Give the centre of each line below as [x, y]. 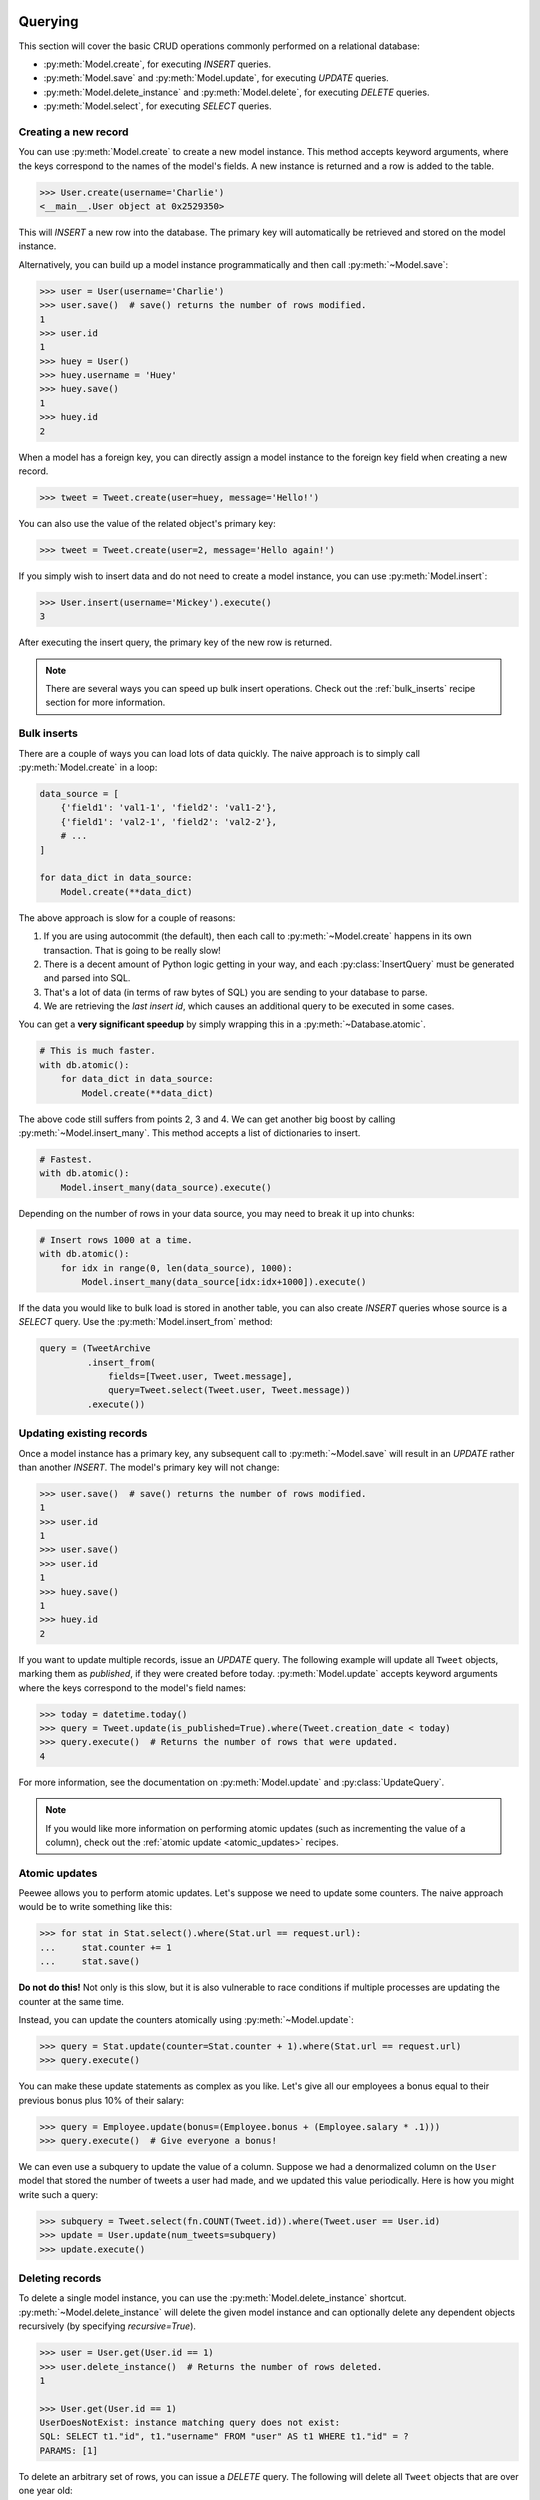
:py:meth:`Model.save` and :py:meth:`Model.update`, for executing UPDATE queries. [216, 78]
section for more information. [105, 702]
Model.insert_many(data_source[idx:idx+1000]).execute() [224, 1281]
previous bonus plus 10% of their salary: [101, 2100]
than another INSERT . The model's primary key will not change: [149, 1467]
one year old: [46, 2491]
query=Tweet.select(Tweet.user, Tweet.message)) [229, 1390]
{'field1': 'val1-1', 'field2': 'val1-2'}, [168, 808]
